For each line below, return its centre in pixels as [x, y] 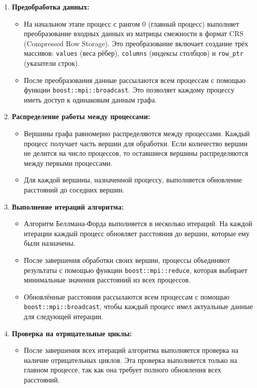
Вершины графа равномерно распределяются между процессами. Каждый [137, 133]
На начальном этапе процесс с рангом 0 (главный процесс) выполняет [132, 23]
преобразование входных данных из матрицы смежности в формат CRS [134, 33]
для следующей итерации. [64, 316]
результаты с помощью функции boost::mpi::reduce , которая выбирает [136, 270]
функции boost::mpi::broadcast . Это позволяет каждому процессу [129, 90]
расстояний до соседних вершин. [74, 190]
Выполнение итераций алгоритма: [68, 206]
